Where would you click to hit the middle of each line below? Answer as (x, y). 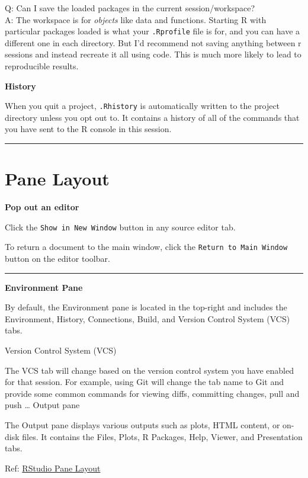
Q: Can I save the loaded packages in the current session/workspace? (130, 8)
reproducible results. (42, 66)
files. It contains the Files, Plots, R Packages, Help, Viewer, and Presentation (162, 436)
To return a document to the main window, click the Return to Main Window (146, 247)
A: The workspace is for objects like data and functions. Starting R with (136, 19)
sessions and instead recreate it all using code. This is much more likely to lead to (153, 54)
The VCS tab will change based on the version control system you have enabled (150, 370)
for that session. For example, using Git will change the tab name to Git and (144, 382)
